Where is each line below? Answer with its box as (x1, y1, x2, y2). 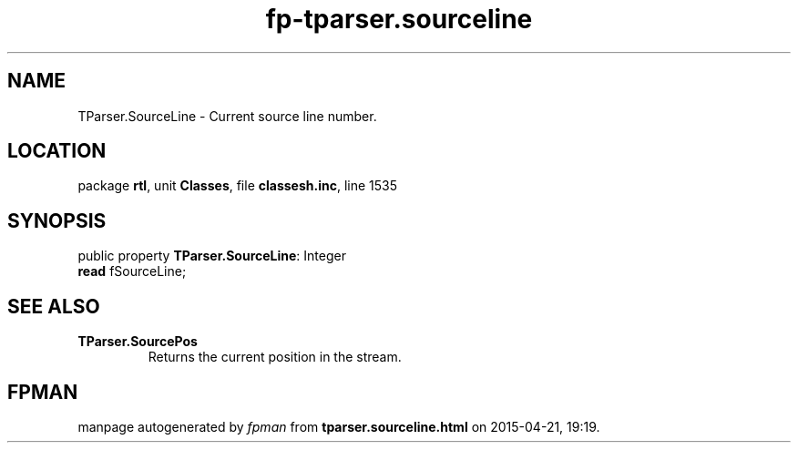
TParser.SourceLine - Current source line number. (77, 107, 377, 124)
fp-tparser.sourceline (265, 4, 533, 35)
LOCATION (7, 139, 107, 163)
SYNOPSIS (7, 209, 107, 232)
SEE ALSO (7, 294, 100, 318)
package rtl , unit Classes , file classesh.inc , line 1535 (77, 178, 398, 194)
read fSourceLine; (77, 263, 187, 280)
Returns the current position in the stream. (148, 349, 402, 365)
